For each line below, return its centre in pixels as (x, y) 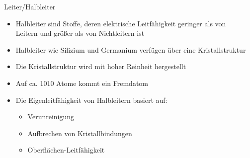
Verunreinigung (51, 117)
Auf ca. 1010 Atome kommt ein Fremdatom (82, 83)
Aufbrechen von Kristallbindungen (80, 133)
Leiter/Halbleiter (30, 6)
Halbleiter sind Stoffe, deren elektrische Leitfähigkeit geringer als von (121, 23)
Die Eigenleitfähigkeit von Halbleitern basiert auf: (91, 100)
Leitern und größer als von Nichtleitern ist (80, 33)
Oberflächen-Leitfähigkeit (66, 150)
